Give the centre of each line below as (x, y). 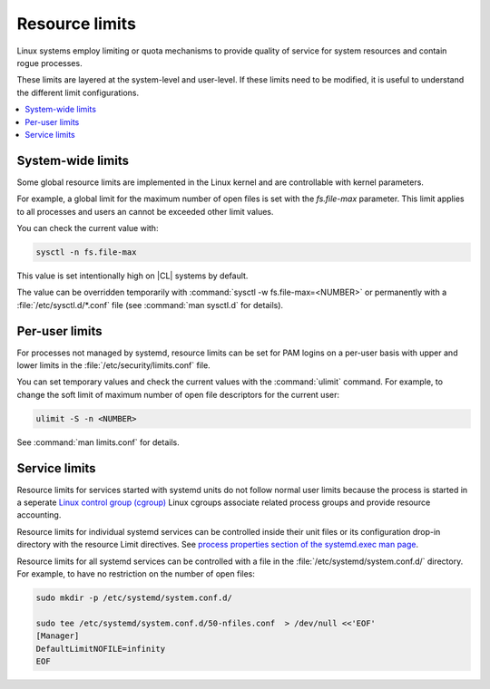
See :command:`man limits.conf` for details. (98, 442)
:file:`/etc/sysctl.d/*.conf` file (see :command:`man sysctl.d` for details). (150, 305)
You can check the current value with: (88, 228)
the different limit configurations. (78, 92)
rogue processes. (49, 63)
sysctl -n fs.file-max (86, 252)
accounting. (39, 515)
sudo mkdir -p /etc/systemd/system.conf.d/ (134, 598)
